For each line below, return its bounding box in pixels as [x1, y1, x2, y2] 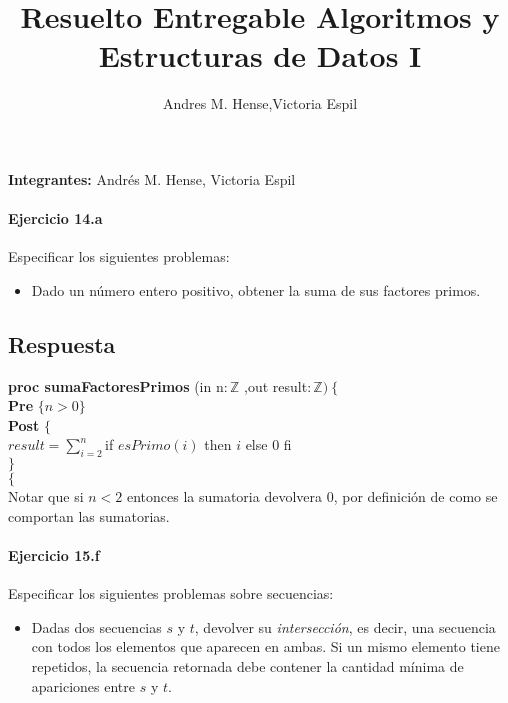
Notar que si [8, 486, 84, 507]
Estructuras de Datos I [98, 35, 422, 76]
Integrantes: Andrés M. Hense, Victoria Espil [8, 168, 296, 189]
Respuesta [8, 328, 116, 359]
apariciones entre [31, 675, 136, 696]
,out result [243, 375, 308, 396]
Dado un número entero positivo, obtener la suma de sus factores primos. [31, 279, 481, 300]
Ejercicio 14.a [8, 208, 103, 229]
